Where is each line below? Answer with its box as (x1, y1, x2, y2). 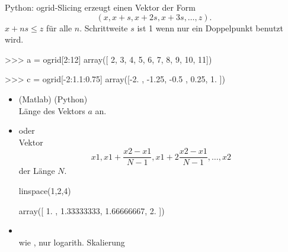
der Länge (18, 164, 55, 177)
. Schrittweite (79, 21, 128, 34)
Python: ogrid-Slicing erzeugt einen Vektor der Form (5, 1, 196, 13)
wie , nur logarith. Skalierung (18, 235, 125, 248)
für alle (46, 21, 72, 34)
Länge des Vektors (18, 104, 85, 117)
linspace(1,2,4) (18, 185, 71, 196)
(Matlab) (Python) (18, 92, 88, 105)
